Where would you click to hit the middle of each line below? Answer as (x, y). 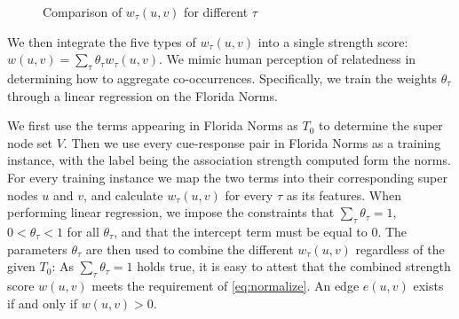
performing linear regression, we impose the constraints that (171, 212)
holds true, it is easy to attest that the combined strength (294, 266)
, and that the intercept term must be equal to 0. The (261, 231)
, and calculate (123, 195)
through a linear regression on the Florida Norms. (142, 95)
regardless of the (400, 249)
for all (83, 231)
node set (30, 142)
